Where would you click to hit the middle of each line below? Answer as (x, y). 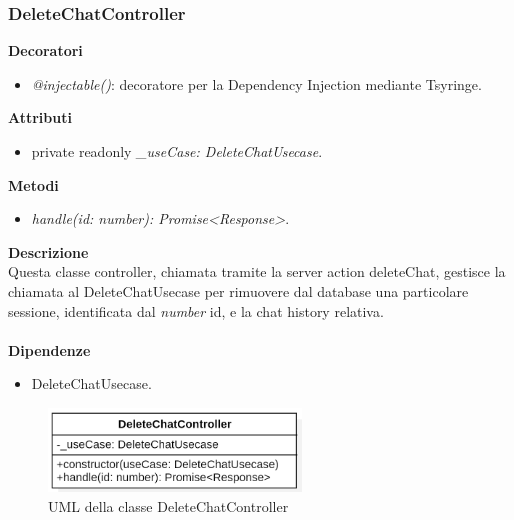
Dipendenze (49, 349)
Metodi (33, 184)
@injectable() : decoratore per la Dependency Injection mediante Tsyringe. (256, 83)
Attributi (40, 117)
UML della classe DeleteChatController (168, 505)
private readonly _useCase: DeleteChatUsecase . (177, 151)
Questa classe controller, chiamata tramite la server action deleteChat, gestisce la (257, 271)
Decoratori (45, 50)
